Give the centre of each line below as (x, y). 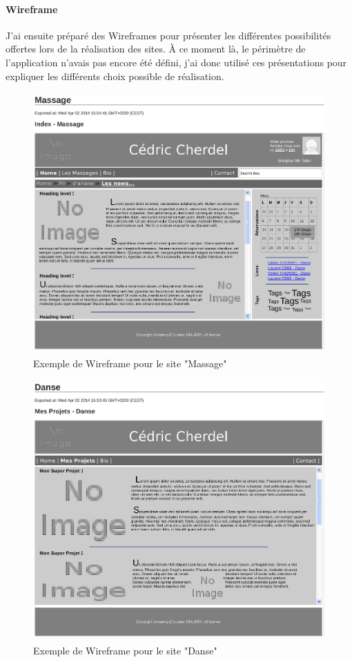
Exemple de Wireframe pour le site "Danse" (125, 650)
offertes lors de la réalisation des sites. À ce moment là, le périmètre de (156, 49)
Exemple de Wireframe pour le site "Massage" (130, 363)
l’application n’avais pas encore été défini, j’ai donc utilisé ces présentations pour (176, 62)
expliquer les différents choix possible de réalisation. (115, 76)
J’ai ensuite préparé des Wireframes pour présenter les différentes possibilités (168, 35)
